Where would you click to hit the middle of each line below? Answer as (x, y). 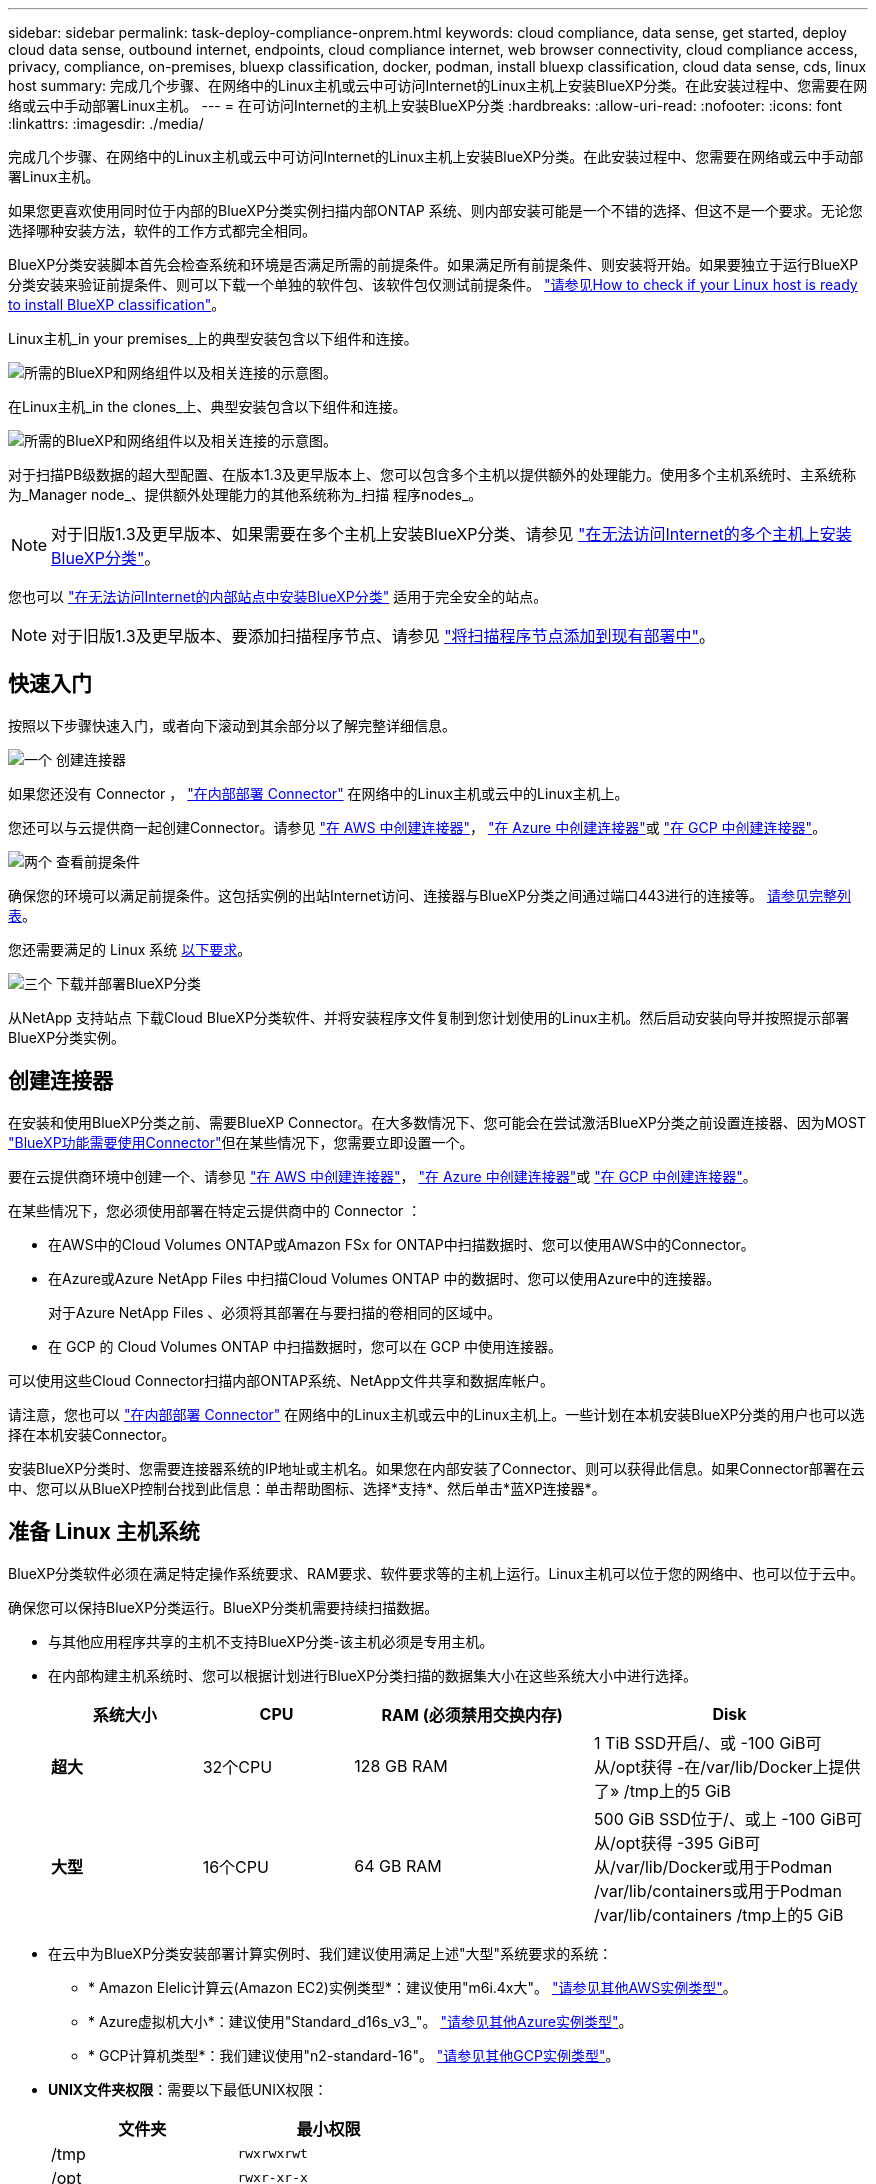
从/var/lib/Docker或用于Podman (713, 1866)
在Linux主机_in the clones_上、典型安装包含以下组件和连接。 (207, 406)
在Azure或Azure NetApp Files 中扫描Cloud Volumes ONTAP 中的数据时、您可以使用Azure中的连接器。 (384, 1278)
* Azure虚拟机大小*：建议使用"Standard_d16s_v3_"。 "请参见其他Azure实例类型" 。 (360, 2021)
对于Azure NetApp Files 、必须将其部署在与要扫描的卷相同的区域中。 (275, 1312)
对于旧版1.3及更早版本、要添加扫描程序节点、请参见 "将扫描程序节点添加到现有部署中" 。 (383, 636)
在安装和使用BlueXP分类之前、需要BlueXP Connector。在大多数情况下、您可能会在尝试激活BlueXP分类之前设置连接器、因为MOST (437, 1122)
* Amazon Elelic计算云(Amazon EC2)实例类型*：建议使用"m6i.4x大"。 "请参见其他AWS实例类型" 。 (412, 1987)
